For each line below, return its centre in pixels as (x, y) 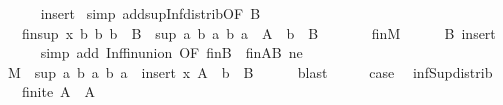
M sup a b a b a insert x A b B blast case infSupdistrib (250, 71)
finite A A (58, 91)
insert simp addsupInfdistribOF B (150, 13)
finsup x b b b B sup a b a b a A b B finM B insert (258, 32)
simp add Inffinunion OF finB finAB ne (171, 52)
